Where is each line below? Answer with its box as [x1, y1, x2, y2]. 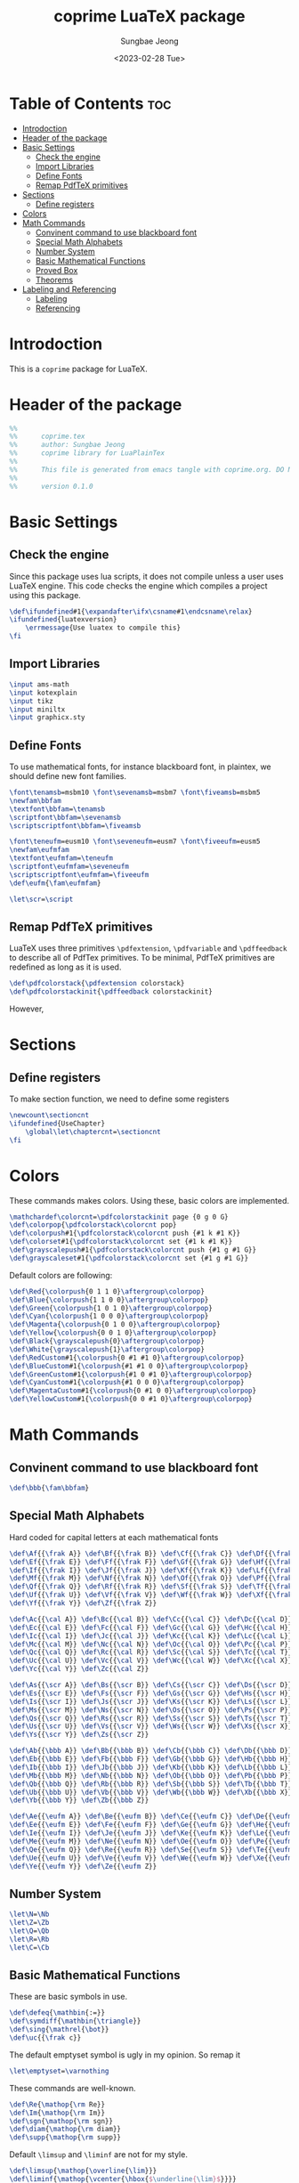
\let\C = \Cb [9, 1943, 50, 1952]
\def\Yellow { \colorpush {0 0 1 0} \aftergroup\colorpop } [9, 1328, 217, 1337]
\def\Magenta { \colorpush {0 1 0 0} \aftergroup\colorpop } [9, 1320, 221, 1329]
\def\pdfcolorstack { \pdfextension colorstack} [9, 979, 185, 988]
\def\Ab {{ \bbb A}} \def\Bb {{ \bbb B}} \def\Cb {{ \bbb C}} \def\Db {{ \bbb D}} [9, 1747, 293, 1756]
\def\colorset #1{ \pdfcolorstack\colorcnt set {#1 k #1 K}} [9, 1238, 233, 1246]
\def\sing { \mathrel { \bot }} [9, 2025, 109, 2034]
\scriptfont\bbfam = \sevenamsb [9, 813, 122, 822]
